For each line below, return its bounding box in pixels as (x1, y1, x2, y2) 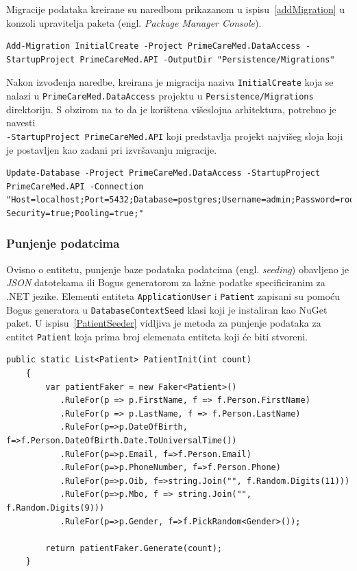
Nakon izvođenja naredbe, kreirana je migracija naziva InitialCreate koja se (6, 75, 334, 89)
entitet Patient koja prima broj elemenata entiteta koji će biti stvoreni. (6, 329, 308, 343)
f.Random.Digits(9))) (6, 503, 105, 513)
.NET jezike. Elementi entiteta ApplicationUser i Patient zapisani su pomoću (6, 288, 341, 303)
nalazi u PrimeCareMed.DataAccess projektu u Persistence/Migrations (6, 89, 314, 103)
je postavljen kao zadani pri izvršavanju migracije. (6, 142, 217, 156)
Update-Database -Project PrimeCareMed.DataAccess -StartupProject (6, 168, 321, 178)
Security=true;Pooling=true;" (6, 208, 144, 218)
